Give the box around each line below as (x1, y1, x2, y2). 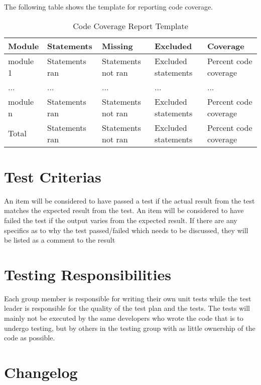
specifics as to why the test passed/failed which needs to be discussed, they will (4, 225, 248, 235)
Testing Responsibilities (4, 264, 172, 284)
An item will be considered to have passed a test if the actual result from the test (4, 195, 255, 206)
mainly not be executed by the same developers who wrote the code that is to (4, 313, 243, 323)
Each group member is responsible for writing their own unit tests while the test (4, 293, 251, 303)
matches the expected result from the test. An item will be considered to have (4, 205, 244, 216)
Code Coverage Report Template (73, 20, 188, 32)
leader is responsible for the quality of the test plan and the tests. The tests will (4, 303, 250, 313)
